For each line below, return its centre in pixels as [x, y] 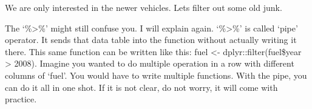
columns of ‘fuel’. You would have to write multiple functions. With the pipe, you [156, 75]
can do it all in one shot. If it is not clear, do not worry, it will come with [141, 87]
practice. [21, 99]
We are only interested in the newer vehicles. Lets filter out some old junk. [144, 7]
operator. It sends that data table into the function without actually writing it [151, 40]
